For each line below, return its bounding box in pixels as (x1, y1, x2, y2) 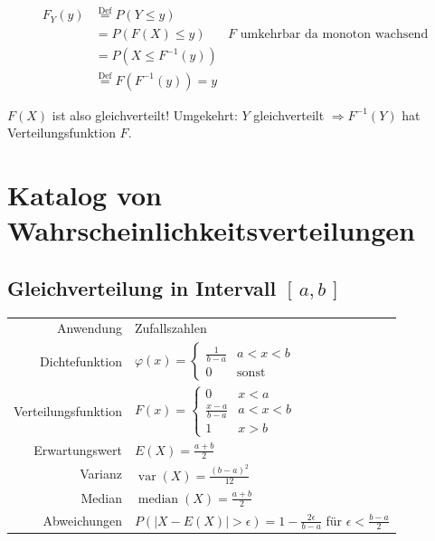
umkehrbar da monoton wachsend (240, 28, 429, 42)
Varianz (80, 464, 122, 483)
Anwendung (56, 318, 122, 337)
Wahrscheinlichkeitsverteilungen (7, 212, 415, 249)
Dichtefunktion (40, 351, 122, 370)
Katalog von (7, 176, 162, 213)
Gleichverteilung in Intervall (7, 273, 277, 301)
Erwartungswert (33, 440, 122, 459)
